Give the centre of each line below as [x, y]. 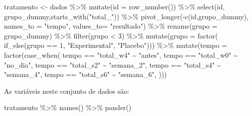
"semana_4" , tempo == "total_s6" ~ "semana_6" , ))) [85, 74]
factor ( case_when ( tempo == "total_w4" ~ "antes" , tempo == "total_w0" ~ [121, 55]
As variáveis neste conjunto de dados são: [67, 91]
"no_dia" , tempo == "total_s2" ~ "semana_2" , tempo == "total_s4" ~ [113, 64]
